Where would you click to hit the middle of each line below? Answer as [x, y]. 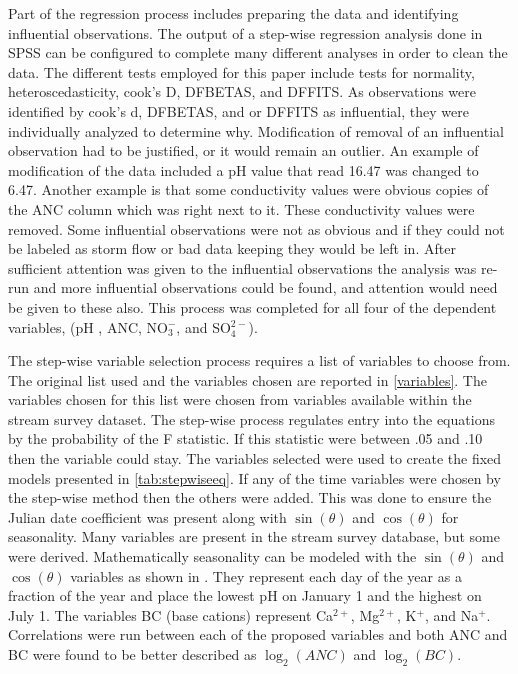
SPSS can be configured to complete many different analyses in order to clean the [258, 52]
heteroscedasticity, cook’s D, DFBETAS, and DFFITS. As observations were [242, 91]
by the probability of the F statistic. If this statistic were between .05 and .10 [245, 438]
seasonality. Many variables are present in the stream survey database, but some [254, 536]
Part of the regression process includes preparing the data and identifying [233, 13]
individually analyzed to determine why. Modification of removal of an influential [256, 130]
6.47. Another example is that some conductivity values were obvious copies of [248, 189]
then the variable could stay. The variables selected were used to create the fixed [255, 458]
